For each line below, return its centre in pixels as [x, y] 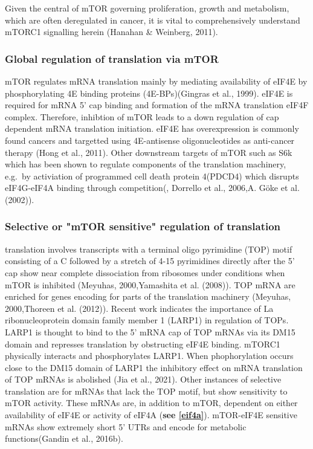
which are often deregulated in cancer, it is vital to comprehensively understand [153, 20]
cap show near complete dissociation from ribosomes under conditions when [145, 272]
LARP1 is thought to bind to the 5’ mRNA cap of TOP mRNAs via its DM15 [150, 331]
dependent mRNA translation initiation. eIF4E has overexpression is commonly [152, 128]
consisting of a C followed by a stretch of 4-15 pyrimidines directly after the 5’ [150, 261]
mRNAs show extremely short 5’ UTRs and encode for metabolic [126, 426]
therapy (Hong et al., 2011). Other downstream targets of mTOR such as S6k [149, 152]
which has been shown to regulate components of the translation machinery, [146, 164]
